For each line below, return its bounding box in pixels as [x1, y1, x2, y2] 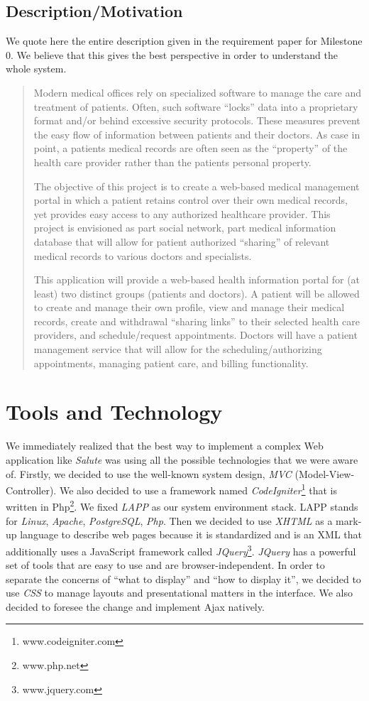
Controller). [6, 482, 57, 497]
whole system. [6, 61, 67, 76]
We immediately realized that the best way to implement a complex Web [6, 438, 324, 453]
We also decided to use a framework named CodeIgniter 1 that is [59, 481, 337, 497]
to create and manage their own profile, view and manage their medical [33, 300, 345, 315]
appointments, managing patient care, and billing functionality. [33, 355, 309, 370]
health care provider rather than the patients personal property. [33, 154, 312, 169]
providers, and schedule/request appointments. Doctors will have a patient [33, 327, 358, 342]
